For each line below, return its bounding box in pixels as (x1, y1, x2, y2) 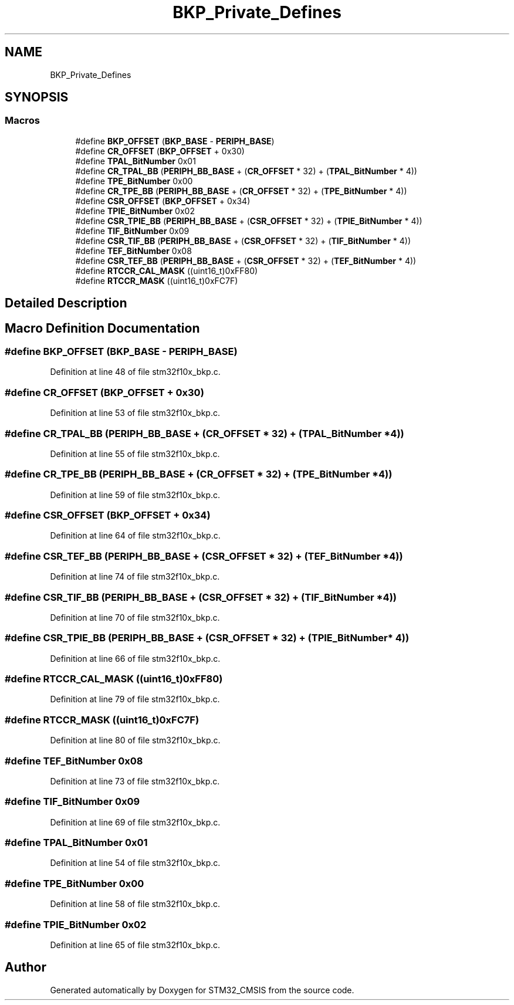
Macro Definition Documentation (5, 320, 200, 336)
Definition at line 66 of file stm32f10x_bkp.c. (50, 653, 221, 664)
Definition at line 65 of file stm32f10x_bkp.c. (50, 939, 221, 950)
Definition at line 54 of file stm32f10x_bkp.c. (50, 858, 221, 868)
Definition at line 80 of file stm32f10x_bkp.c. (50, 735, 221, 746)
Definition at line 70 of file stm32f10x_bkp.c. (50, 612, 220, 622)
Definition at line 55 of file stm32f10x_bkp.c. (50, 448, 220, 459)
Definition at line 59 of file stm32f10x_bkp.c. (50, 489, 221, 500)
